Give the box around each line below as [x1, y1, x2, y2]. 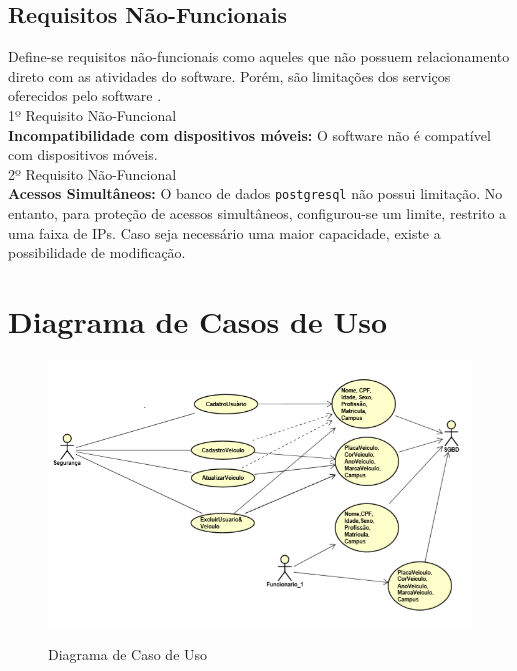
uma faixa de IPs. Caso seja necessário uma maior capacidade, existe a [8, 222, 441, 243]
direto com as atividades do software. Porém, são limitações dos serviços [8, 65, 451, 86]
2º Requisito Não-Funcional [8, 163, 177, 184]
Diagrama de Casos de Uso [8, 300, 388, 341]
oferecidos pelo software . [8, 85, 162, 106]
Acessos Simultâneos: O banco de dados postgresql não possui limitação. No [8, 183, 503, 204]
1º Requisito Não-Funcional [8, 104, 177, 125]
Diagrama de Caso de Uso [48, 644, 208, 665]
